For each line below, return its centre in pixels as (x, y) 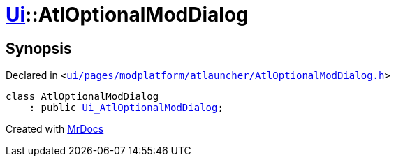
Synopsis (39, 48)
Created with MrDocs (55, 129)
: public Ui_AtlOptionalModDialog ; (126, 108)
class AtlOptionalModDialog (82, 97)
